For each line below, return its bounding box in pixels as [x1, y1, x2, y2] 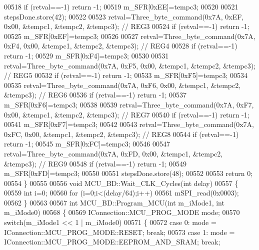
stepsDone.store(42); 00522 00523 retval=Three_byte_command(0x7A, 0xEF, [4, 11, 244, 21]
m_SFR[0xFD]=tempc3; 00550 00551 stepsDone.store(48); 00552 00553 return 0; [4, 168, 253, 178]
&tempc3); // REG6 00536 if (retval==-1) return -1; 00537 [4, 89, 187, 100]
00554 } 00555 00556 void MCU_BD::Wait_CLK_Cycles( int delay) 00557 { [4, 177, 238, 188]
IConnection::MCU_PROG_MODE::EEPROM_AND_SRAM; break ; [4, 236, 220, 247]
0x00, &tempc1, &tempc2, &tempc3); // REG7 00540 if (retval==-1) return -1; [4, 109, 249, 119]
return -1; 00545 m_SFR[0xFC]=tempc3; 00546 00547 [4, 138, 170, 149]
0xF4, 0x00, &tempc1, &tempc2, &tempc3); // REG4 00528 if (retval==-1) [4, 40, 237, 51]
